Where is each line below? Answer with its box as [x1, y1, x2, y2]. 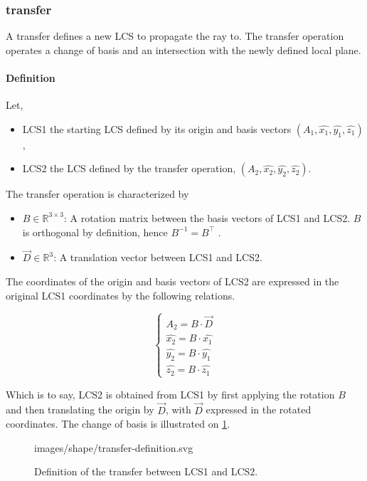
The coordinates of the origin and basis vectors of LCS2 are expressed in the [6, 273, 339, 288]
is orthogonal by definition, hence [22, 224, 168, 239]
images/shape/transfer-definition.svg [34, 440, 193, 455]
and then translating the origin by [6, 402, 154, 417]
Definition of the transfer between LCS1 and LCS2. [34, 464, 258, 479]
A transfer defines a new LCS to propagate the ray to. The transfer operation [6, 28, 344, 43]
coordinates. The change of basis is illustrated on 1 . [6, 416, 230, 431]
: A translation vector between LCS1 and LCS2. [53, 250, 262, 265]
